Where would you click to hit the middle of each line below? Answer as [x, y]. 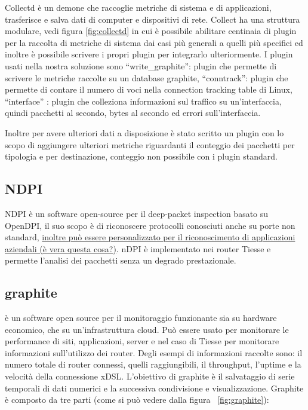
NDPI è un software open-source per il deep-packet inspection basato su [137, 213]
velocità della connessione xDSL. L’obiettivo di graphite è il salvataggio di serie [150, 376]
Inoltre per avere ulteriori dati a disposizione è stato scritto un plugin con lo [144, 132]
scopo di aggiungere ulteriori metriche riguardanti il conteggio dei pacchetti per [150, 144]
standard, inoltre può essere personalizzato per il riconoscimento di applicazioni [150, 237]
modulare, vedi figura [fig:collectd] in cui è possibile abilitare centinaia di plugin [151, 31]
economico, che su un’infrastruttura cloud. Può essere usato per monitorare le [147, 329]
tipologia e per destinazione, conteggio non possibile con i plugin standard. [141, 156]
